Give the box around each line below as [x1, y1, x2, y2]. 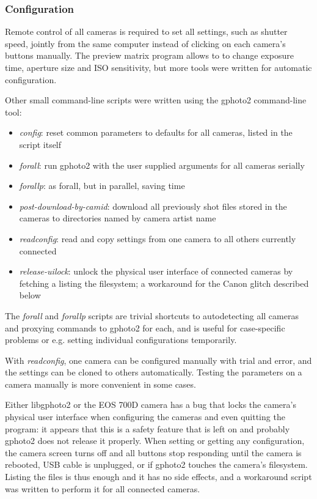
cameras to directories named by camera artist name [19, 212, 216, 224]
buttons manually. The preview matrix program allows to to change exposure [5, 49, 294, 62]
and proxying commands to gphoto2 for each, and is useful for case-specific [5, 321, 285, 334]
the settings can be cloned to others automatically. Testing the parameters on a [5, 366, 302, 379]
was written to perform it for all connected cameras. [5, 482, 200, 495]
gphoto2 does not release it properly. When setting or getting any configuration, [5, 434, 305, 447]
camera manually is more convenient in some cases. [5, 377, 196, 390]
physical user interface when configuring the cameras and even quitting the [5, 410, 285, 423]
